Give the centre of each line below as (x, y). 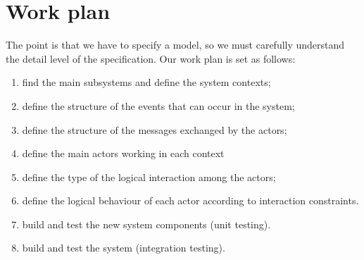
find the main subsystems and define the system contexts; (146, 82)
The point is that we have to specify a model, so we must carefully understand (175, 45)
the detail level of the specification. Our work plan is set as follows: (151, 58)
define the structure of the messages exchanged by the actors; (155, 129)
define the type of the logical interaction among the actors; (149, 177)
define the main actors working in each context (123, 153)
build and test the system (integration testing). (124, 248)
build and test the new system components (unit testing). (146, 224)
